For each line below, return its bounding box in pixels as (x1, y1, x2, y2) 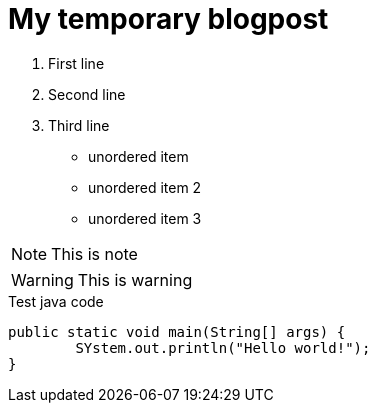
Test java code (8, 292, 104, 310)
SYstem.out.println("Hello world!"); (75, 339, 371, 356)
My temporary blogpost (8, 2, 329, 36)
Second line (48, 85, 126, 103)
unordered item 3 (88, 209, 202, 227)
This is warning (77, 269, 193, 290)
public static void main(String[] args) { (8, 323, 346, 340)
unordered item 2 (88, 178, 202, 196)
